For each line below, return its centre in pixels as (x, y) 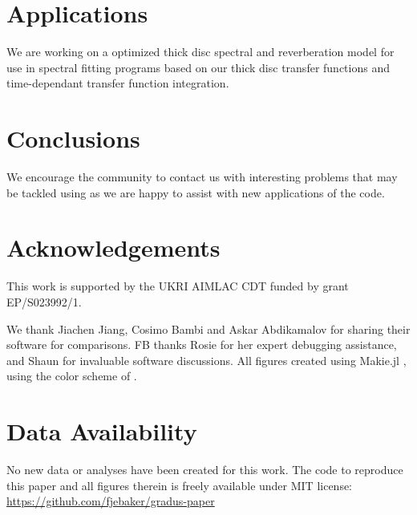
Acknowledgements (113, 247)
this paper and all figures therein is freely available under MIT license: (180, 485)
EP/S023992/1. (44, 301)
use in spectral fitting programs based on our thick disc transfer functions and (198, 67)
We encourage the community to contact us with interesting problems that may (202, 177)
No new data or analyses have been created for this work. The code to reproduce (205, 470)
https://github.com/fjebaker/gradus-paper (111, 501)
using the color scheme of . (72, 376)
